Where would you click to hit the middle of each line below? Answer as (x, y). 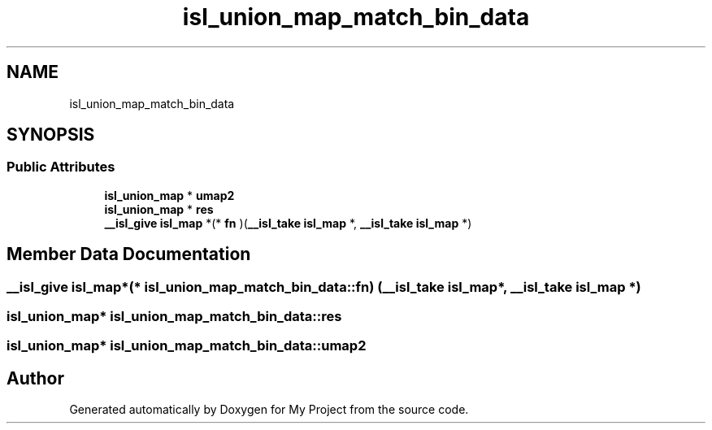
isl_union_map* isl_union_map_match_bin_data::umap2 (187, 346)
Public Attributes (61, 167)
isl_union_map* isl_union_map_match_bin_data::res (174, 317)
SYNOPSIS (51, 135)
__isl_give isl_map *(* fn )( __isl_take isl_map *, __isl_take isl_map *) (288, 223)
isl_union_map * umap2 (169, 195)
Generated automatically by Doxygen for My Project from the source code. (269, 410)
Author (35, 378)
